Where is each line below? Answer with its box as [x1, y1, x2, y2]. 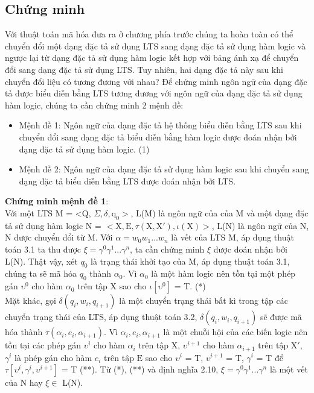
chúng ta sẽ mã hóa [5, 267, 77, 280]
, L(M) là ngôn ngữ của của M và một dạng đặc [130, 206, 309, 219]
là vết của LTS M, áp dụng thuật [171, 231, 294, 244]
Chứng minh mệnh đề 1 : [5, 195, 109, 207]
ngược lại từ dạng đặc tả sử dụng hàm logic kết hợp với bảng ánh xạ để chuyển [5, 51, 299, 64]
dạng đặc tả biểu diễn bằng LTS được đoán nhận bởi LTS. [19, 174, 236, 187]
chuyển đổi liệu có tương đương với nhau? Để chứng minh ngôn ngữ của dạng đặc [5, 75, 307, 87]
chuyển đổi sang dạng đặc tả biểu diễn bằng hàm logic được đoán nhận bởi [19, 130, 297, 143]
